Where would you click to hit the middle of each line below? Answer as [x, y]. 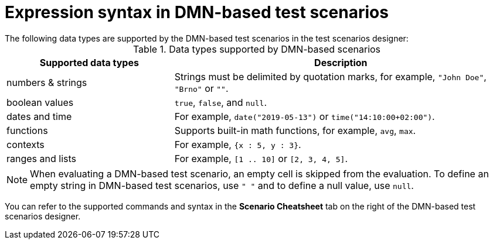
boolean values [40, 102]
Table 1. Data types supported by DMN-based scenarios [257, 49]
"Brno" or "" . [201, 88]
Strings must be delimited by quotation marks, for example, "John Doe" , [330, 76]
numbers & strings [47, 82]
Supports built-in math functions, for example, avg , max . [295, 130]
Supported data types [89, 62]
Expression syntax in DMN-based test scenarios [197, 12]
